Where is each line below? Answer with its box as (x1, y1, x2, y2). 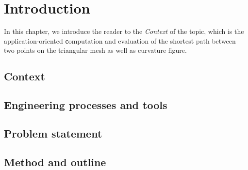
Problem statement (4, 125, 102, 140)
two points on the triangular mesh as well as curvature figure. (4, 45, 187, 55)
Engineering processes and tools (4, 97, 167, 112)
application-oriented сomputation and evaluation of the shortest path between (4, 35, 236, 46)
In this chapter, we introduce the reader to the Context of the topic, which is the (4, 26, 244, 36)
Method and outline (4, 154, 106, 169)
